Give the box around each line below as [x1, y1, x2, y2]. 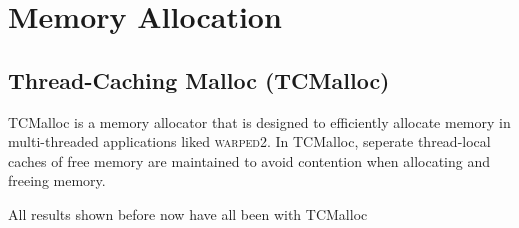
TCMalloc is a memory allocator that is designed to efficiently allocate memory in [8, 111, 511, 132]
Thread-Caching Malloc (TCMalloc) [8, 64, 390, 95]
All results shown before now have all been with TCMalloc [8, 203, 368, 224]
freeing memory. [8, 170, 106, 191]
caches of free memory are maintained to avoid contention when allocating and [8, 150, 491, 171]
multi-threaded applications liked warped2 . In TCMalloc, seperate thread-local [8, 131, 491, 152]
